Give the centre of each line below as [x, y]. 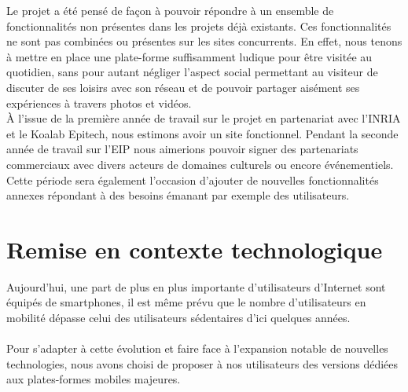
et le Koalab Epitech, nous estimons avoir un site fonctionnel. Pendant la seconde [202, 133]
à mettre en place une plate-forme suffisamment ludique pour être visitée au [189, 56]
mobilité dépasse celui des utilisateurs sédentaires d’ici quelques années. [178, 318]
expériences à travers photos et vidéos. [99, 103]
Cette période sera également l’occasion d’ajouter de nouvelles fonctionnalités [193, 180]
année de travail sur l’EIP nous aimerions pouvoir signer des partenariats [182, 149]
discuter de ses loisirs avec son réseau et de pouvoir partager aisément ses [183, 87]
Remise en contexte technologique [195, 249]
